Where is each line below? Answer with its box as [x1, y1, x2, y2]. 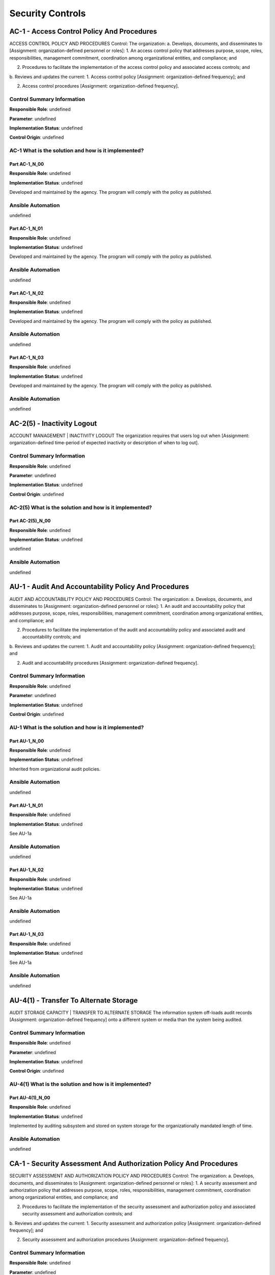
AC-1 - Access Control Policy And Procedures [9, 27, 157, 36]
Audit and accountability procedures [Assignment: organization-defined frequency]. [22, 659, 199, 666]
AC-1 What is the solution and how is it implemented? [9, 147, 144, 154]
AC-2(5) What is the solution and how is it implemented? [9, 504, 152, 511]
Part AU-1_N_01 [9, 802, 43, 808]
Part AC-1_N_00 [9, 161, 44, 167]
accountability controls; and [22, 634, 81, 640]
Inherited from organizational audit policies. [9, 766, 101, 772]
